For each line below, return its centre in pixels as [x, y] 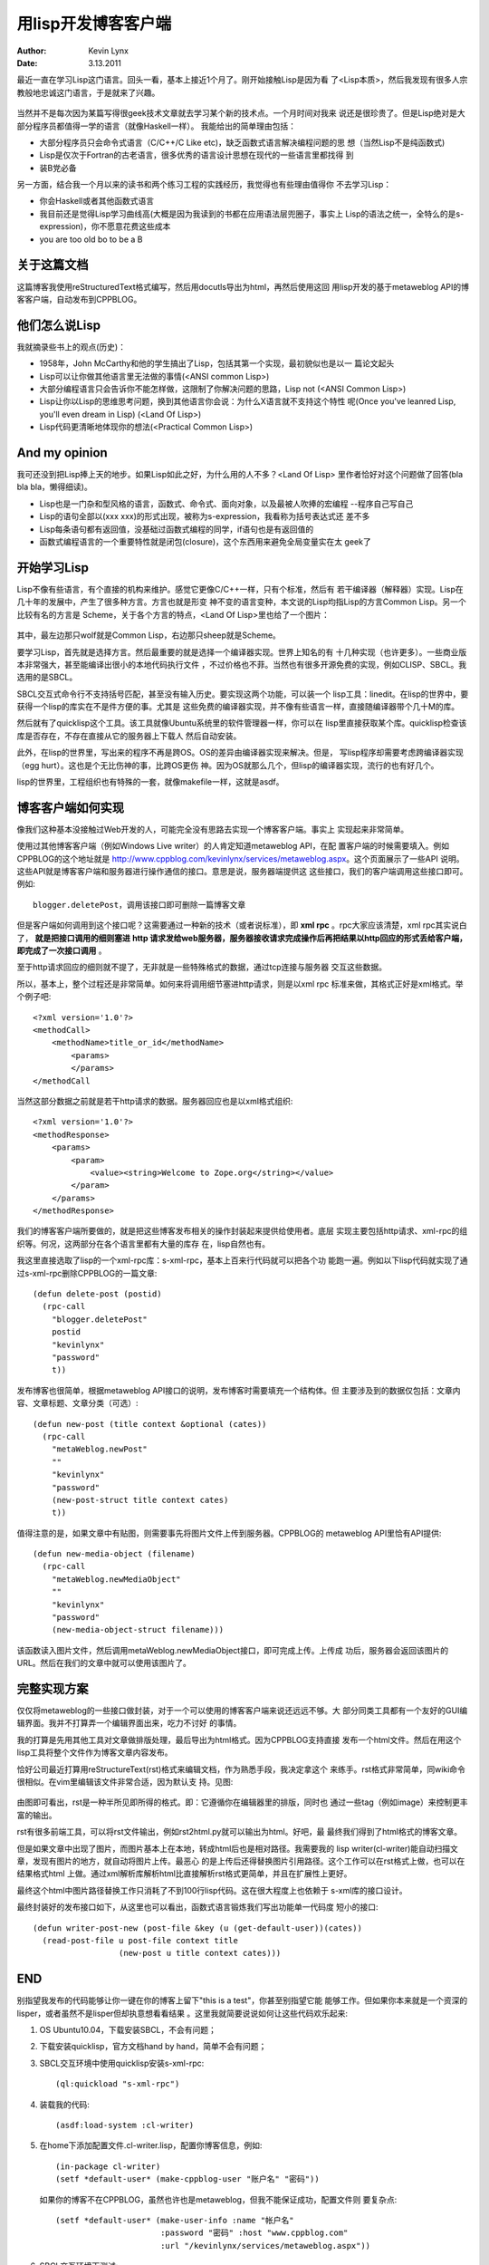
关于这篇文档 [53, 265]
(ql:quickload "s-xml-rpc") [118, 2084]
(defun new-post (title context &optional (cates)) [150, 1424]
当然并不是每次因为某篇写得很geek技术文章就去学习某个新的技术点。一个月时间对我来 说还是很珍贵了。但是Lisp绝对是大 [241, 113]
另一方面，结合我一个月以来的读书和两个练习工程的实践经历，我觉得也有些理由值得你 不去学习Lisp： [204, 185]
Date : [27, 63]
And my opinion [62, 453]
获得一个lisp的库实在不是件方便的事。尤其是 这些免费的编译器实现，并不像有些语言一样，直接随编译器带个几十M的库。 [238, 707]
